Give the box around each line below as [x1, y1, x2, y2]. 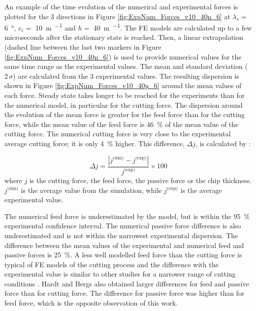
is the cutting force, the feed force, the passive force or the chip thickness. [29, 175, 252, 185]
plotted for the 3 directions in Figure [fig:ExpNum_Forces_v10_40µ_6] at [4, 11, 230, 21]
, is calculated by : [195, 138, 251, 148]
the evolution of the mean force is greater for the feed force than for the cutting [4, 109, 245, 120]
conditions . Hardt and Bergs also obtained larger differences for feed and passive [4, 278, 249, 288]
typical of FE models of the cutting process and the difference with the [4, 259, 219, 269]
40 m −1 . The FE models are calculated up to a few [93, 21, 252, 32]
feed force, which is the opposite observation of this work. [4, 298, 178, 308]
